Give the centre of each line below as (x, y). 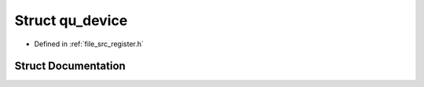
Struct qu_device (71, 20)
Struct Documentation (70, 66)
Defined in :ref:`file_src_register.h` (89, 44)
